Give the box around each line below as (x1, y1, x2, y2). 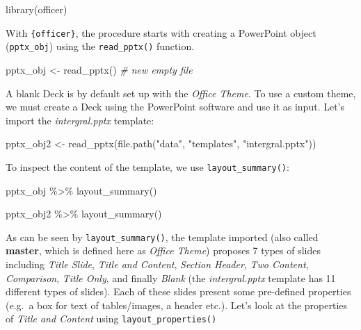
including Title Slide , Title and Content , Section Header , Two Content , (6, 256, 309, 271)
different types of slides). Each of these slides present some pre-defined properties (6, 284, 351, 299)
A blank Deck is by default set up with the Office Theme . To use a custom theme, (6, 85, 356, 100)
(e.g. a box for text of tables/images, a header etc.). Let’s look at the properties (6, 297, 348, 312)
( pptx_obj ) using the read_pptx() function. (6, 39, 195, 53)
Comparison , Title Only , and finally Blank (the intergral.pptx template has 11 (6, 270, 336, 285)
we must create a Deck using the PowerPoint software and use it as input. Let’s (6, 99, 345, 114)
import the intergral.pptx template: (6, 113, 154, 127)
